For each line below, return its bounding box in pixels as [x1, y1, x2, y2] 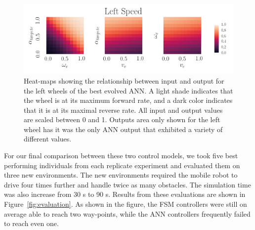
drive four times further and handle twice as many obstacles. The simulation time [4, 179, 251, 189]
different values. [24, 134, 72, 144]
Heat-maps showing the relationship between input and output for [24, 75, 224, 86]
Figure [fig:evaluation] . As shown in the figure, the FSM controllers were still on [4, 199, 247, 209]
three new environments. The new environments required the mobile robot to [4, 170, 238, 180]
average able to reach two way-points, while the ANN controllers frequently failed [4, 208, 251, 219]
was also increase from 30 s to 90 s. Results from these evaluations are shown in [4, 189, 246, 199]
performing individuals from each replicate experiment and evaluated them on [4, 160, 240, 170]
